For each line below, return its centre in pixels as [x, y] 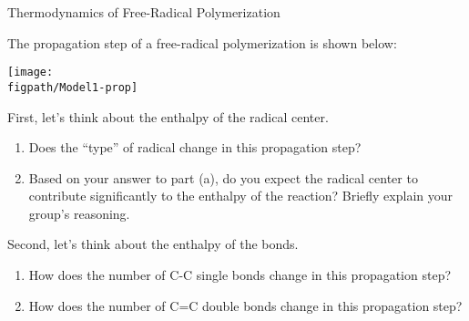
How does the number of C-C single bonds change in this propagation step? [240, 275]
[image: [31, 72]
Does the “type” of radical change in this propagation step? [195, 147]
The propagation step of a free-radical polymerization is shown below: [202, 42]
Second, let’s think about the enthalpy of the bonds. [153, 244]
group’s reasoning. [79, 213]
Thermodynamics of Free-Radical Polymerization [144, 12]
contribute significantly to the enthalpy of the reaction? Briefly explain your [240, 196]
